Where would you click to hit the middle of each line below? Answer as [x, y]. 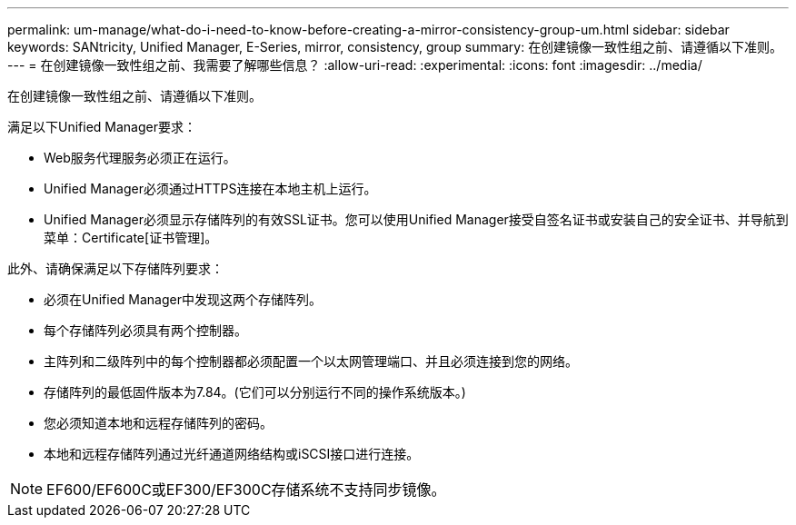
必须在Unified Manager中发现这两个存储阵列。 [183, 299]
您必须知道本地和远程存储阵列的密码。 [158, 423]
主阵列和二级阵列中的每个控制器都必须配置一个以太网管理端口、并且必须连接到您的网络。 [311, 361]
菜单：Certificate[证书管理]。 [131, 238]
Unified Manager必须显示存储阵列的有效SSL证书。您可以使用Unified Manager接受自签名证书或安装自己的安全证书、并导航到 [416, 219]
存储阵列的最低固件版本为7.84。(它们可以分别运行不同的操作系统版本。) [255, 392]
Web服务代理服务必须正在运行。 [140, 158]
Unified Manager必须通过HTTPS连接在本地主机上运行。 [210, 188]
